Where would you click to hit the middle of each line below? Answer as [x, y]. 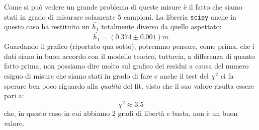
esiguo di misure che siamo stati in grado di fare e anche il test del [106, 76]
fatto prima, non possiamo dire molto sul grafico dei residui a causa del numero [126, 66]
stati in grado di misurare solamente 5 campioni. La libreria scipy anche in [120, 16]
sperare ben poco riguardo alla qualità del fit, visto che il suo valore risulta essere [129, 85]
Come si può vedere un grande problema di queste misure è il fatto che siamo [123, 7]
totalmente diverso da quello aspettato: [161, 26]
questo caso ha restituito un [47, 26]
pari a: [14, 95]
